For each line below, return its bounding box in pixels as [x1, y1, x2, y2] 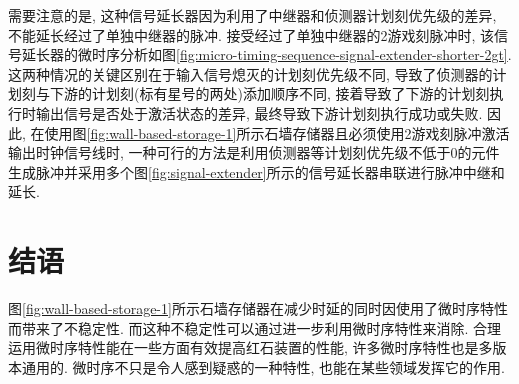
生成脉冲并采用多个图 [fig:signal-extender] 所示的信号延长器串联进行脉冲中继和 [8, 161, 505, 182]
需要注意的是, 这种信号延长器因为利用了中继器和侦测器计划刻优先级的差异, [8, 5, 497, 25]
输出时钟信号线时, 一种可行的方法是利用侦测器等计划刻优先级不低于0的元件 [8, 142, 500, 163]
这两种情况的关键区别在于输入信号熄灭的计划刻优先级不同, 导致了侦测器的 [8, 63, 493, 84]
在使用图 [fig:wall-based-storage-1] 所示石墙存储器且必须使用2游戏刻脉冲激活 [30, 122, 510, 143]
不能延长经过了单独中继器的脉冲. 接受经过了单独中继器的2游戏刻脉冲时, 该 [8, 24, 495, 45]
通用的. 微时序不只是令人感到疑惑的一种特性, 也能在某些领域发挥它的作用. [21, 356, 505, 377]
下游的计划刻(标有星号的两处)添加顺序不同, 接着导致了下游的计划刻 [49, 83, 490, 104]
